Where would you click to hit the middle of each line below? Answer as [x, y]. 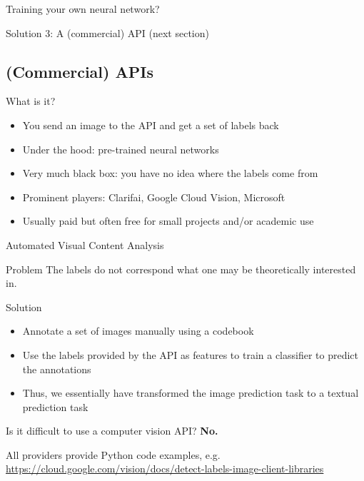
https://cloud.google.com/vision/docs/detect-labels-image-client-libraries [165, 469]
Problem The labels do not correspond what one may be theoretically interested [181, 269]
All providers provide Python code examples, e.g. [113, 454]
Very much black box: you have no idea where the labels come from [170, 173]
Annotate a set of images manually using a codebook [138, 331]
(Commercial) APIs [80, 71]
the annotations [57, 369]
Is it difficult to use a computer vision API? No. [112, 431]
